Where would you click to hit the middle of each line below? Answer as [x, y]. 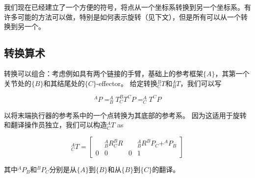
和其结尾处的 [64, 83]
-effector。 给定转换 [127, 83]
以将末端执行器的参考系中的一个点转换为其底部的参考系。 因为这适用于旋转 [125, 115]
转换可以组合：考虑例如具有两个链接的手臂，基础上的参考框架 [103, 73]
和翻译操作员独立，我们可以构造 [55, 125]
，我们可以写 [201, 83]
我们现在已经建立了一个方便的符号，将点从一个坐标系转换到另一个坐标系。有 [127, 7]
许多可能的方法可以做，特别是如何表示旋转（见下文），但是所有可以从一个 [122, 16]
